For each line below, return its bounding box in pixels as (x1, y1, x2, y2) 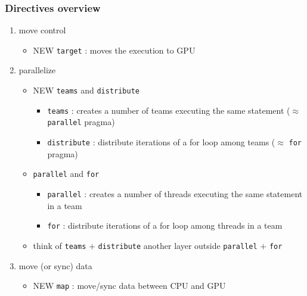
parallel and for (33, 167, 100, 180)
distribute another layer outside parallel (98, 239, 258, 251)
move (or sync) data (18, 259, 92, 272)
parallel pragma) (47, 116, 115, 128)
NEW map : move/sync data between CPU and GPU (33, 279, 226, 292)
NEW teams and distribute (33, 84, 139, 96)
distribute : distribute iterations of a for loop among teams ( (47, 136, 275, 148)
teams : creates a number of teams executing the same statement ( (47, 104, 290, 116)
